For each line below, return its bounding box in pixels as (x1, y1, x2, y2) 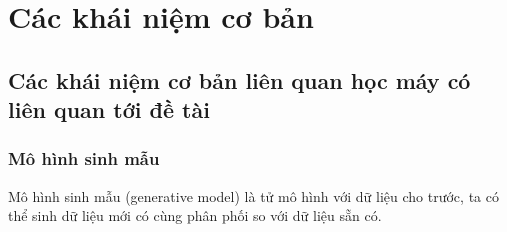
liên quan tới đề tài (8, 94, 210, 125)
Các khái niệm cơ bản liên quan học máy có (8, 64, 471, 95)
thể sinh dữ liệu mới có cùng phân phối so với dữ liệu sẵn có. (8, 205, 382, 226)
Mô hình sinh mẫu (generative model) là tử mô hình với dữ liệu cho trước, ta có (8, 185, 499, 206)
